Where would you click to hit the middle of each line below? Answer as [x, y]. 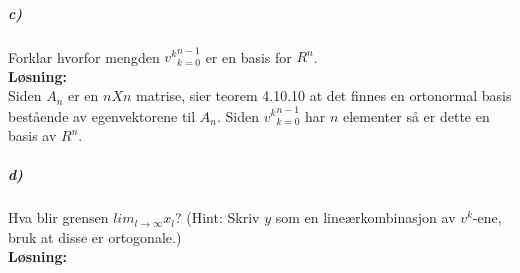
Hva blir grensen [58, 217]
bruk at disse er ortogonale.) [95, 236]
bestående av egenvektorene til [102, 115]
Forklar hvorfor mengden [84, 56]
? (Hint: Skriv [217, 217]
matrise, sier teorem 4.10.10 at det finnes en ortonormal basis [324, 95]
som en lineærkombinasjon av [365, 217]
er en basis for [248, 56]
